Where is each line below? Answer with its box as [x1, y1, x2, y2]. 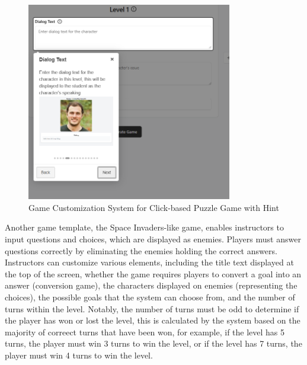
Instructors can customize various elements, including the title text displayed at [5, 256, 294, 268]
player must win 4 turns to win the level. [5, 348, 153, 361]
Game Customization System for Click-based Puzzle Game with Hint [28, 201, 279, 213]
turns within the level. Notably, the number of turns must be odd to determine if [5, 302, 299, 315]
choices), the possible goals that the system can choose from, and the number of [5, 290, 295, 303]
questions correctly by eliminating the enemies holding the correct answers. [5, 244, 277, 257]
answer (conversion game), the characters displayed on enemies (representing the [5, 279, 298, 292]
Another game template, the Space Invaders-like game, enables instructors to [5, 221, 284, 233]
